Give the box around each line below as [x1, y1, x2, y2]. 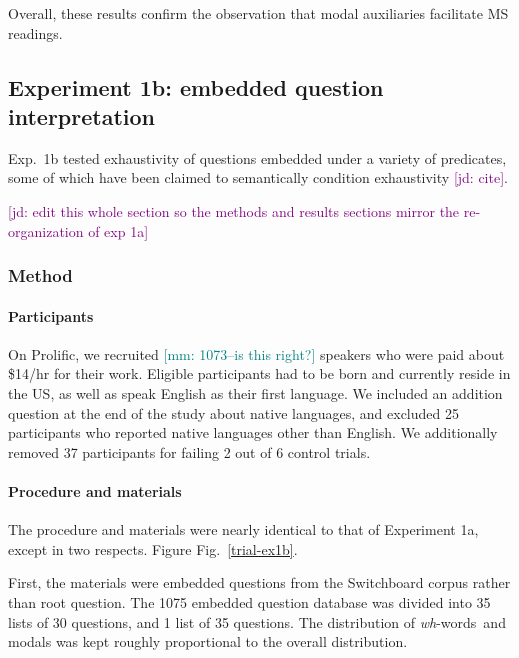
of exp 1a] [88, 220, 149, 241]
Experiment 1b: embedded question [8, 71, 384, 102]
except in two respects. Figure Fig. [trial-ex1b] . [8, 538, 298, 559]
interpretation [8, 100, 155, 131]
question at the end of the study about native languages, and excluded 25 [8, 402, 459, 423]
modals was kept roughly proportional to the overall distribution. [8, 631, 408, 652]
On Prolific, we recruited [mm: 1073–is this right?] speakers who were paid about [8, 343, 505, 364]
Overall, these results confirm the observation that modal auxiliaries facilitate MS [8, 3, 509, 23]
